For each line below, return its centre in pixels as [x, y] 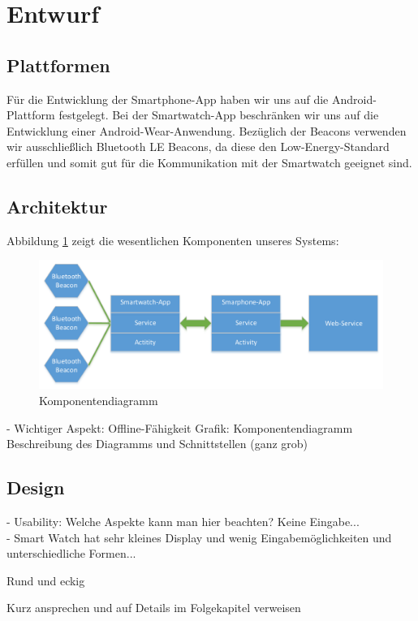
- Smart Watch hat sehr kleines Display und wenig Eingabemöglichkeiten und [199, 537]
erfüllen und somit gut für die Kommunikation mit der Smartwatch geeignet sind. [209, 162]
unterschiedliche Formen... [71, 553]
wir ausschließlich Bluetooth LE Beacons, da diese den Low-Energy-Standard [198, 147]
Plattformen [58, 65]
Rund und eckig [46, 580]
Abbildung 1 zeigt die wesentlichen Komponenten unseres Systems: [173, 240]
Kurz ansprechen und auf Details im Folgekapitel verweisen [154, 608]
